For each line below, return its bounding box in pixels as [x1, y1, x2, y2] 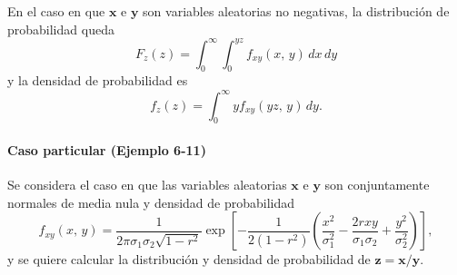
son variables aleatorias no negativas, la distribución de [143, 2, 450, 20]
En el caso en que [7, 2, 105, 20]
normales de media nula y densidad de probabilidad [7, 192, 295, 211]
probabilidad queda [7, 19, 114, 38]
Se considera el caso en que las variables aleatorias [7, 175, 287, 194]
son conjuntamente [324, 175, 430, 194]
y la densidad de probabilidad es [7, 71, 188, 90]
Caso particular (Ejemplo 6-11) [7, 140, 206, 159]
